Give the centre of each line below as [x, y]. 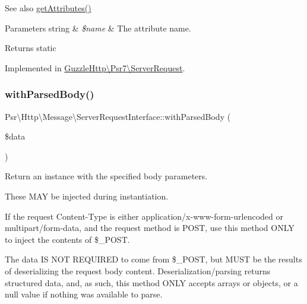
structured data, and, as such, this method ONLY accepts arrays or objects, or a [151, 282]
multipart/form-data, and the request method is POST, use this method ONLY [150, 228]
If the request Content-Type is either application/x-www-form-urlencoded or [144, 216]
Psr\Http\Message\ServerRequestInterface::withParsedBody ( [118, 116]
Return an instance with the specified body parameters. [106, 176]
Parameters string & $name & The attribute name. [98, 28]
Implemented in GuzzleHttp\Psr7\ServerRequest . [95, 67]
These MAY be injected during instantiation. [87, 196]
